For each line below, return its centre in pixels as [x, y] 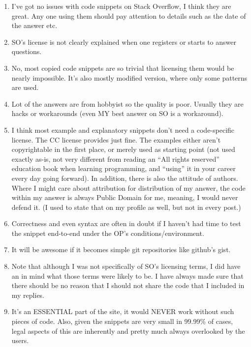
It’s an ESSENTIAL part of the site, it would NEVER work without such [123, 311]
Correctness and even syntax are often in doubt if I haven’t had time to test [126, 223]
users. [20, 340]
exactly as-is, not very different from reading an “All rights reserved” [115, 159]
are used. [25, 87]
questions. [27, 51]
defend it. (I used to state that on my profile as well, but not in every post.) [126, 207]
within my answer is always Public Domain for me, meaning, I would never [125, 197]
